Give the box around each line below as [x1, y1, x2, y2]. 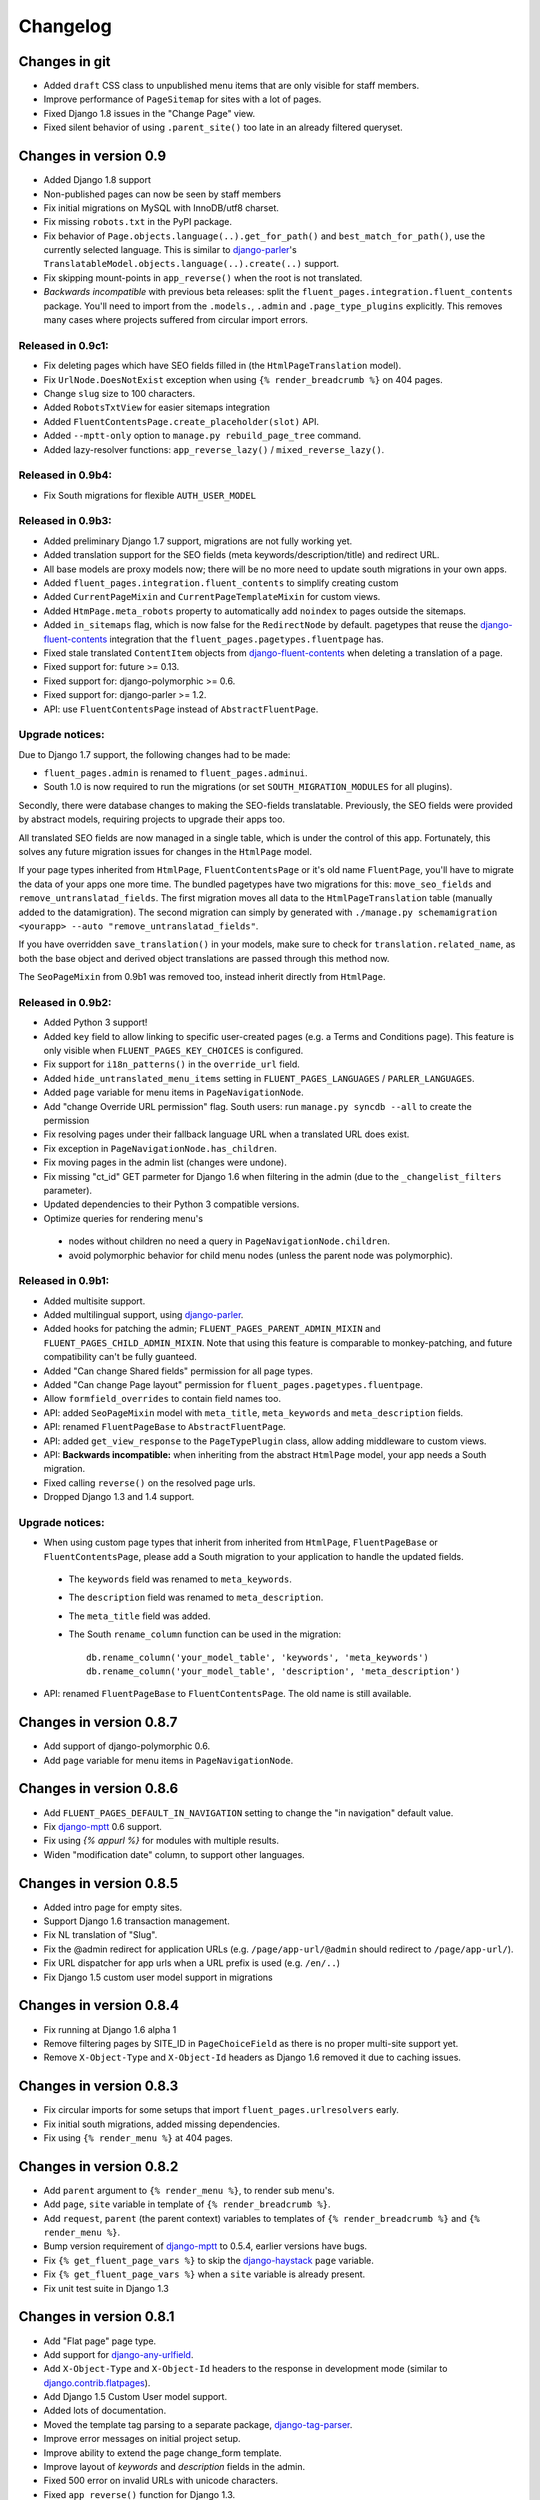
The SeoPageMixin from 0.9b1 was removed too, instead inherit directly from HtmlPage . [18, 971, 386, 983]
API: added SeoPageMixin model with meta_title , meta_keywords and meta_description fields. [43, 1406, 464, 1419]
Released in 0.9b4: [18, 468, 112, 482]
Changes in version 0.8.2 [18, 2158, 179, 2175]
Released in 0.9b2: [18, 995, 112, 1009]
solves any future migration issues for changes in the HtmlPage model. [18, 845, 313, 857]
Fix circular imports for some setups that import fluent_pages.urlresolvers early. [43, 2104, 400, 2116]
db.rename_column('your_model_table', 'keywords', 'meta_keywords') [86, 1651, 429, 1663]
